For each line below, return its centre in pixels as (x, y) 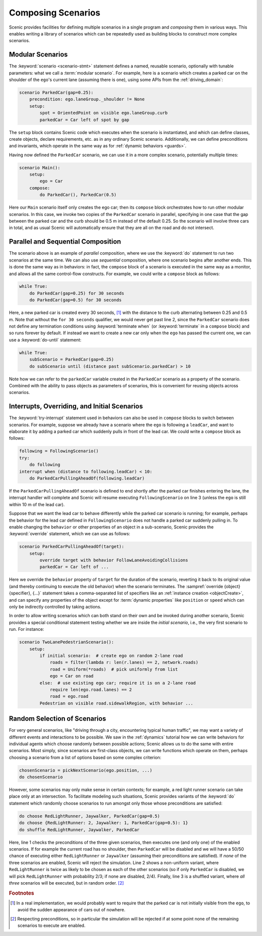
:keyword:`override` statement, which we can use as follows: (70, 534)
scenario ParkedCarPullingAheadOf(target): (72, 547)
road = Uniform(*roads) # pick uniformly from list (114, 669)
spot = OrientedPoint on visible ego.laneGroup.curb (104, 113)
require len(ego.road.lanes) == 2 (91, 690)
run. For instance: (27, 629)
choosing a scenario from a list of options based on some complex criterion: (85, 757)
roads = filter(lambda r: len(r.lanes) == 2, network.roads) (124, 663)
